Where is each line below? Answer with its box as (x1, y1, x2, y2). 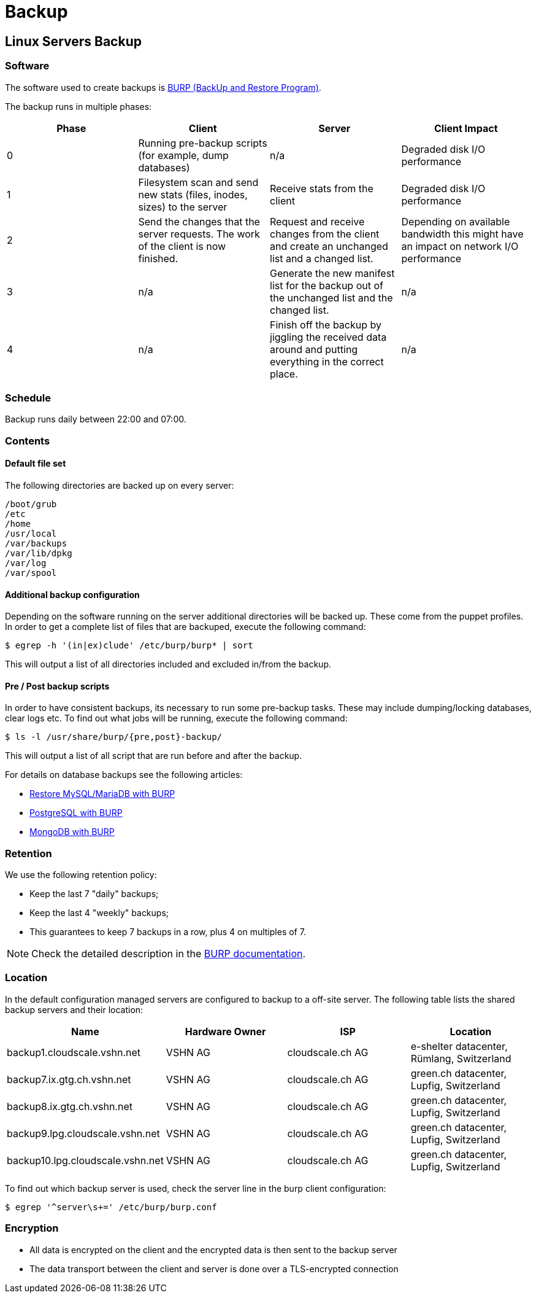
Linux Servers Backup (5, 33, 142, 49)
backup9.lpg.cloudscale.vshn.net (7, 1127, 160, 1140)
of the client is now (138, 239, 226, 252)
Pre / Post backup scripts (5, 680, 110, 691)
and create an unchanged (270, 239, 388, 252)
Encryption (5, 1222, 59, 1235)
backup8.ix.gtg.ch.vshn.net (7, 1100, 132, 1113)
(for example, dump (138, 149, 229, 161)
